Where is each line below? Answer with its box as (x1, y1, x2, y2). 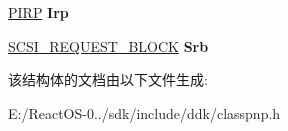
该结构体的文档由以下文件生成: (8, 69, 208, 90)
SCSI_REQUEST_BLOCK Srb (8, 35, 209, 56)
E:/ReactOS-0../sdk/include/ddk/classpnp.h (8, 102, 281, 123)
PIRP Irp (8, 2, 69, 22)
